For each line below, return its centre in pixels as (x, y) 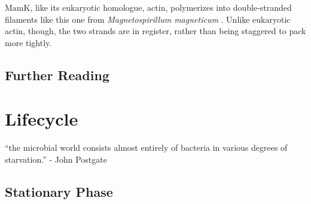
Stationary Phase (59, 191)
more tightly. (28, 42)
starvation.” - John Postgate (56, 159)
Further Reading (57, 74)
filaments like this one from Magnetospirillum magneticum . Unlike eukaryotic (148, 19)
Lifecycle (42, 119)
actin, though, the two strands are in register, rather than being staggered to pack (155, 31)
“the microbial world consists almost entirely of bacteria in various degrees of (146, 147)
